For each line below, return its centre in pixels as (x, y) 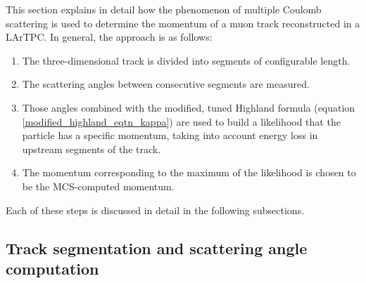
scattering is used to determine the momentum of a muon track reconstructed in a (183, 23)
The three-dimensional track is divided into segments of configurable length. (186, 60)
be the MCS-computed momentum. (98, 186)
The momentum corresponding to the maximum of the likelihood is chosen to (189, 172)
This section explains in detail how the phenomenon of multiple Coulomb (164, 9)
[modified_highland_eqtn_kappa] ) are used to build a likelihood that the (181, 121)
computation (52, 268)
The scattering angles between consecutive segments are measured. (166, 84)
